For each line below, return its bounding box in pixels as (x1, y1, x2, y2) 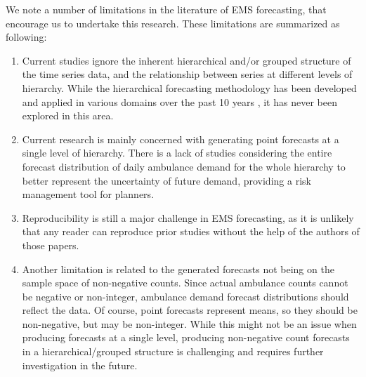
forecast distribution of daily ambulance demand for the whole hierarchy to (22, 159, 346, 173)
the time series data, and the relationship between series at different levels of (22, 67, 353, 81)
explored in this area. (22, 108, 114, 123)
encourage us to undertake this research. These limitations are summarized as (6, 15, 340, 30)
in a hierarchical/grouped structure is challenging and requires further (22, 344, 324, 359)
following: (6, 29, 47, 44)
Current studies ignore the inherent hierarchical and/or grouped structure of (22, 53, 351, 67)
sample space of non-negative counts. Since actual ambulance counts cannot (22, 275, 348, 290)
